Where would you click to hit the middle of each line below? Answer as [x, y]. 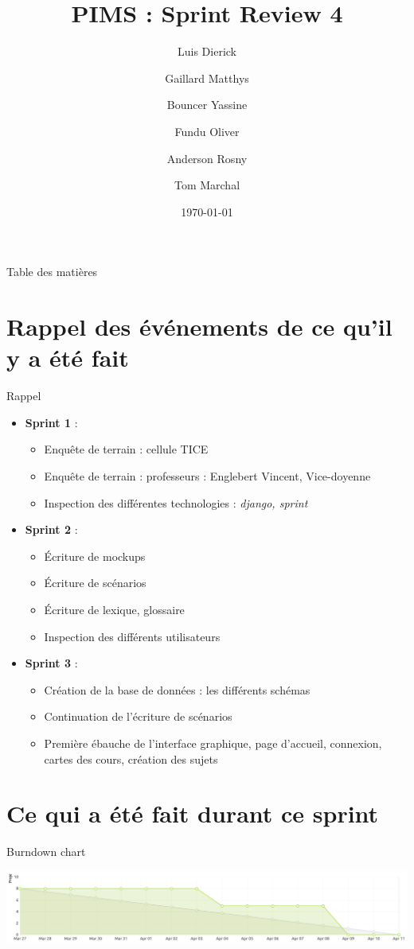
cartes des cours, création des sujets [131, 758]
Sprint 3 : [51, 663]
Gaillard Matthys [207, 78]
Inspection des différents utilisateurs [132, 636]
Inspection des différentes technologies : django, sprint [176, 502]
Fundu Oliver [207, 131]
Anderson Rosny [207, 158]
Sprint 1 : [51, 422]
